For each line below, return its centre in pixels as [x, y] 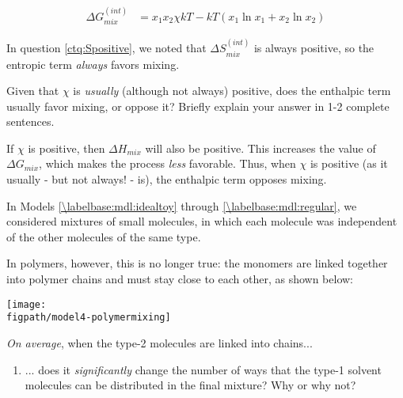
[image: [27, 304]
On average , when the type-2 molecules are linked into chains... [160, 342]
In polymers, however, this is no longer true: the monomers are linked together [197, 263]
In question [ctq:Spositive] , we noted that [106, 48]
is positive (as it [349, 163]
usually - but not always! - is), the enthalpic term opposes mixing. [167, 179]
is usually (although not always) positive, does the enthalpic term [232, 91]
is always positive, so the [314, 48]
